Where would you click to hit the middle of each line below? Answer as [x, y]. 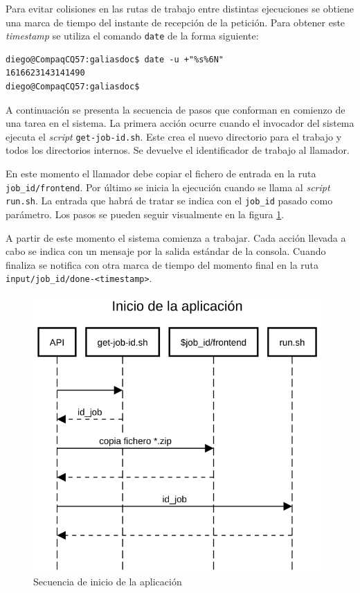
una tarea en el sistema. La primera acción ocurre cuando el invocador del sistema [180, 123]
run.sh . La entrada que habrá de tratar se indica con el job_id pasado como [169, 201]
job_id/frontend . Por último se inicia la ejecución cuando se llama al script [168, 187]
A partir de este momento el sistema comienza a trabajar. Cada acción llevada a [176, 237]
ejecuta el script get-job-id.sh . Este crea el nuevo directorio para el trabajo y [174, 136]
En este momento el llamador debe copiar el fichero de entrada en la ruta [161, 174]
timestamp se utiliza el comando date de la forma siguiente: [132, 36]
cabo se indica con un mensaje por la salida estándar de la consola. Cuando [166, 251]
